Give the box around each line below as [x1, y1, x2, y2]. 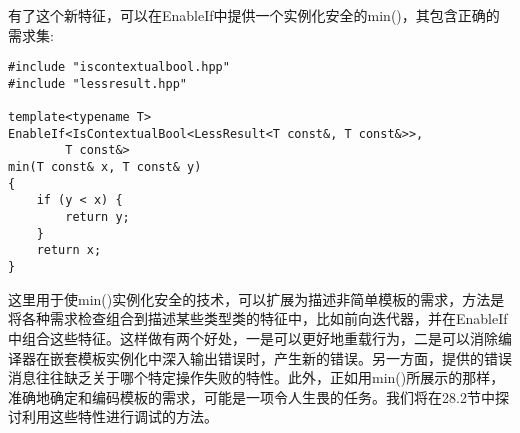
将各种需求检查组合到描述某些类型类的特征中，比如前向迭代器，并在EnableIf [8, 308, 508, 329]
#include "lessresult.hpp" [8, 76, 187, 91]
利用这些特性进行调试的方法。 [21, 406, 218, 427]
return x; [36, 243, 102, 258]
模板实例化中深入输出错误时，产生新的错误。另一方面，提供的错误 [77, 347, 512, 368]
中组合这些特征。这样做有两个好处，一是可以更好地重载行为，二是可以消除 [8, 327, 498, 348]
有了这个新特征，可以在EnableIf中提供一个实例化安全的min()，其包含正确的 [8, 5, 500, 25]
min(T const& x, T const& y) [8, 160, 202, 175]
